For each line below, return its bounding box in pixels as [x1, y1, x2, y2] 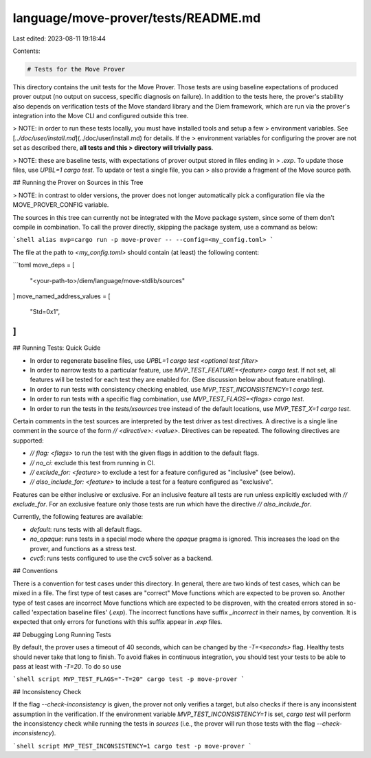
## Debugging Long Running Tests [12, 630, 111, 638]
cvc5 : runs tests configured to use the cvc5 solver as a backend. [30, 554, 213, 563]
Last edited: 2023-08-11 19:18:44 [12, 34, 106, 43]
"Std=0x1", [30, 308, 60, 316]
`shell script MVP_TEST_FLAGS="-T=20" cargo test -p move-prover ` [12, 676, 245, 683]
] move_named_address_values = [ [12, 292, 111, 300]
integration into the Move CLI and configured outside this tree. [12, 112, 189, 120]
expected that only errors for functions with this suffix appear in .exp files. [12, 618, 223, 626]
